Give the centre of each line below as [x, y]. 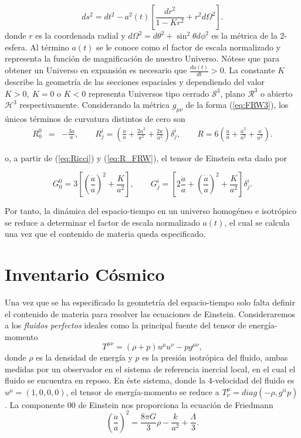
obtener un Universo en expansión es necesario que [96, 70]
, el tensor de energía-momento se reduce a [143, 391]
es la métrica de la [244, 35]
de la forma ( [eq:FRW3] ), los [237, 105]
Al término [50, 47]
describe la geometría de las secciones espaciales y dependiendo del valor [135, 81]
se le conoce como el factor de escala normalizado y [189, 47]
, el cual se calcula [257, 222]
